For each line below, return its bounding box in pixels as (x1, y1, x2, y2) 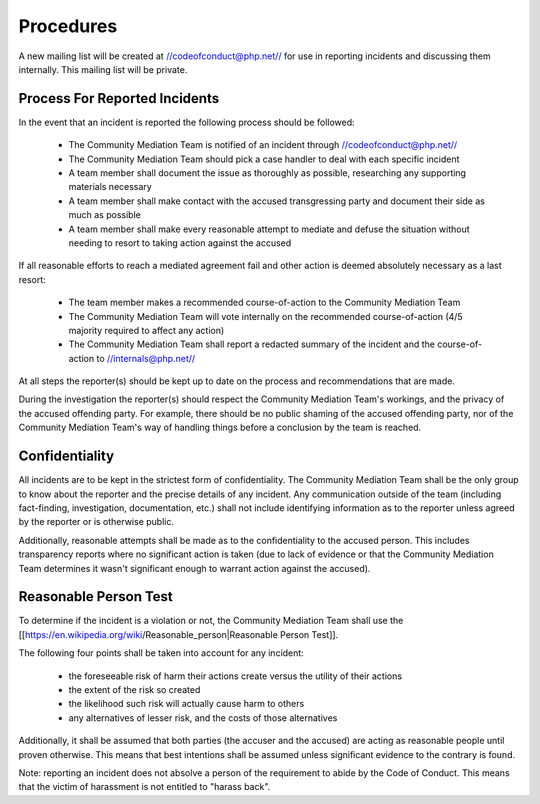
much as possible (68, 209, 142, 221)
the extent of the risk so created (68, 683, 201, 695)
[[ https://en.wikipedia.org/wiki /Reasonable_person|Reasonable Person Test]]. (18, 628, 339, 640)
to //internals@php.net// (96, 352, 196, 364)
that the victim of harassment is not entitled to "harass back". (18, 781, 271, 793)
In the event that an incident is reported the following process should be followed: (18, 116, 355, 128)
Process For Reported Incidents (18, 90, 220, 107)
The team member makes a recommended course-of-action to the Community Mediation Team (68, 296, 461, 309)
